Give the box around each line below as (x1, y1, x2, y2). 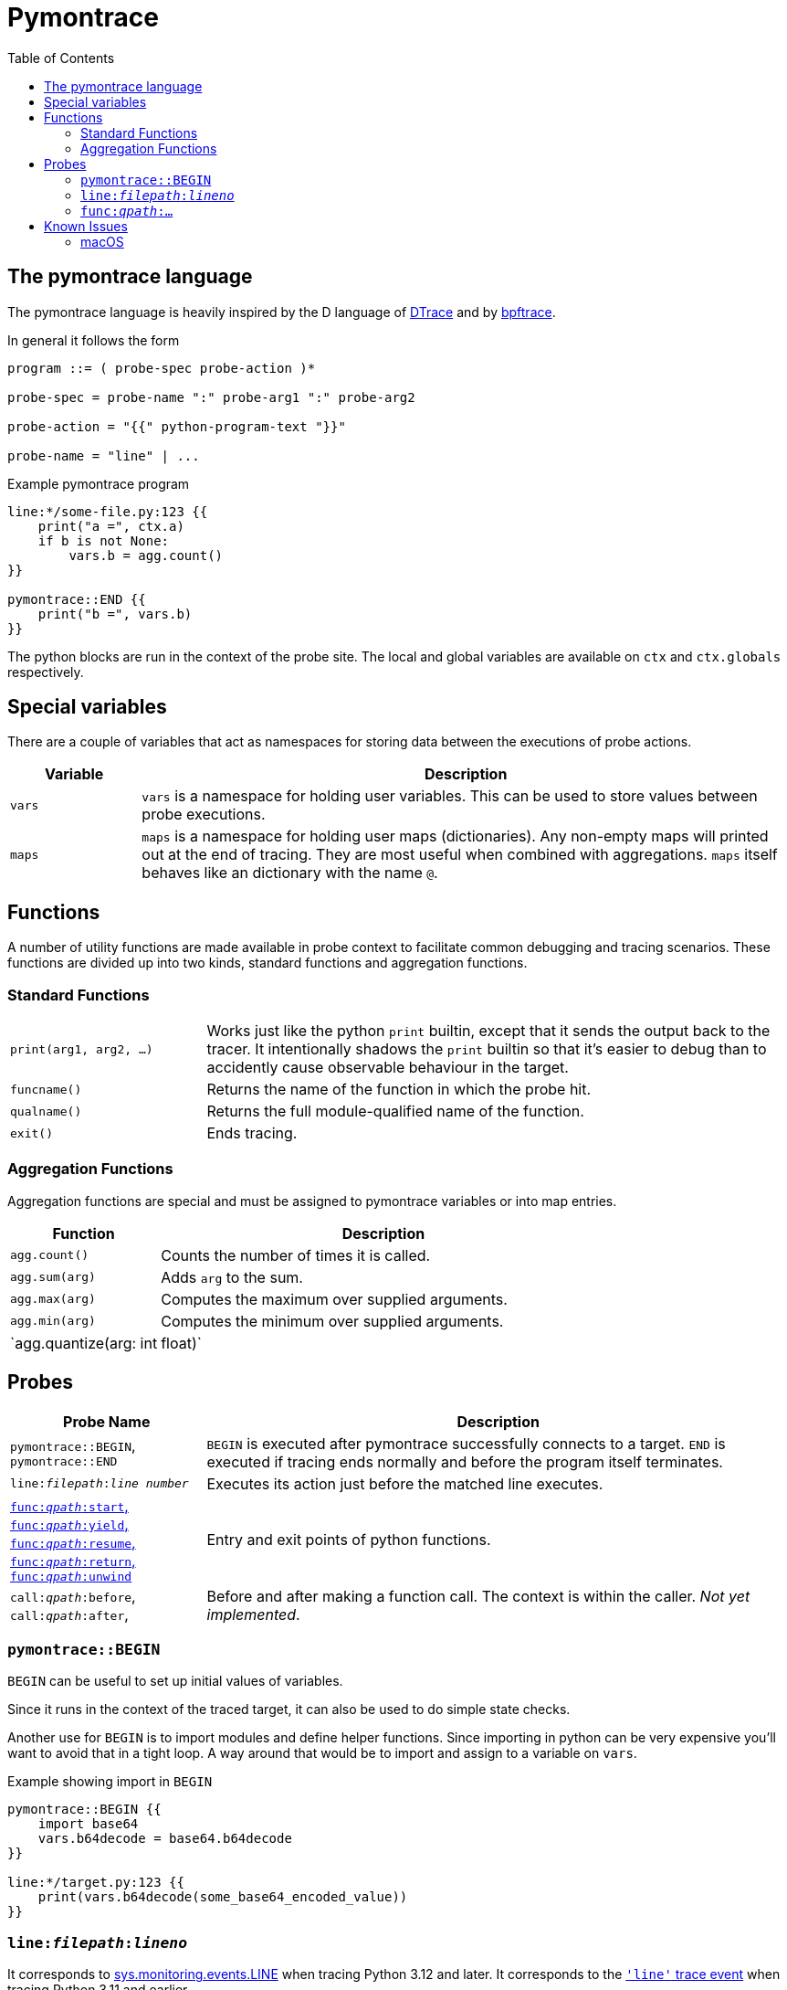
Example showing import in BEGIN (7, 1773, 213, 1790)
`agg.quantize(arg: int (10, 1333, 158, 1352)
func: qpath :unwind (10, 1569, 132, 1583)
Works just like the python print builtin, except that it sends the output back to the (206, 1021, 771, 1041)
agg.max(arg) (10, 1292, 96, 1307)
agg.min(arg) (10, 1314, 96, 1328)
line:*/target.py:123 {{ (7, 1875, 184, 1890)
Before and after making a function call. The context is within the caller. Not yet (206, 1586, 750, 1605)
